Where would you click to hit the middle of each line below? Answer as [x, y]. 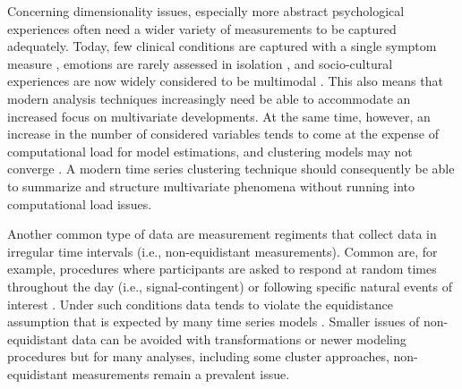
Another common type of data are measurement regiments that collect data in [222, 234]
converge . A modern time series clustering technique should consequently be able [231, 169]
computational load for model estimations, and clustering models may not [210, 151]
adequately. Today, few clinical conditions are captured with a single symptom [222, 46]
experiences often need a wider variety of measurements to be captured [202, 28]
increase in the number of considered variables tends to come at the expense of [223, 134]
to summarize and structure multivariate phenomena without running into [211, 186]
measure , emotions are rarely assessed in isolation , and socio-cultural [200, 63]
